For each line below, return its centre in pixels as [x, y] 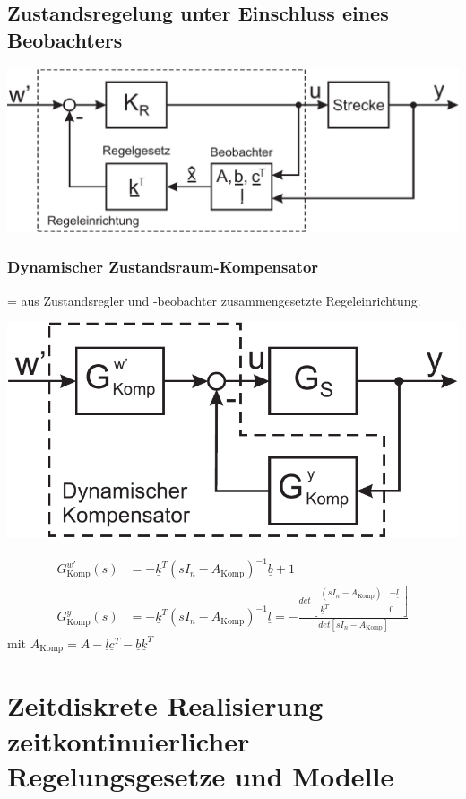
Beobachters [65, 39]
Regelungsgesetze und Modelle [201, 775]
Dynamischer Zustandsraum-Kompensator [163, 267]
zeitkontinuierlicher [129, 740]
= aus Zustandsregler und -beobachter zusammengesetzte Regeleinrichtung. [214, 300]
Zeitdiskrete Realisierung [165, 705]
